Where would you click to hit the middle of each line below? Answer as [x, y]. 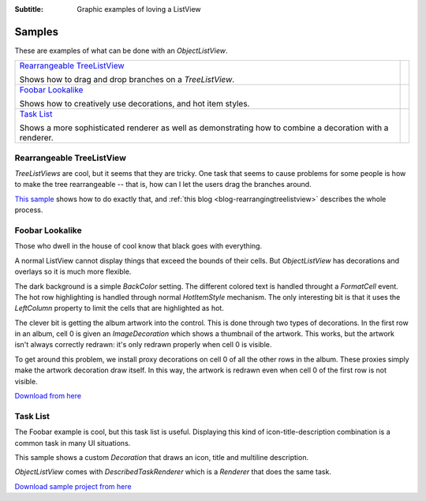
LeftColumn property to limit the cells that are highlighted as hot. [119, 308]
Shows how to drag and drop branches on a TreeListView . [127, 80]
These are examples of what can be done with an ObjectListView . [121, 50]
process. [29, 210]
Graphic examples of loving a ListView [139, 9]
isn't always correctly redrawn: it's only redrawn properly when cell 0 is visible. [143, 345]
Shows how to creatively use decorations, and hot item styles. [135, 104]
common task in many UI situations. [73, 443]
